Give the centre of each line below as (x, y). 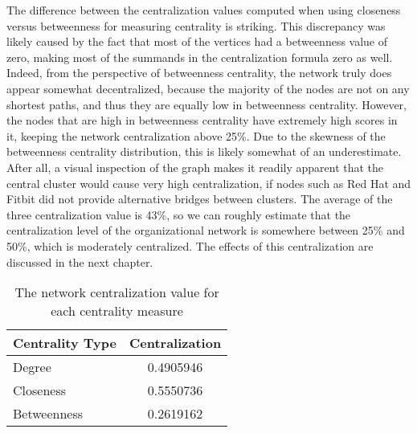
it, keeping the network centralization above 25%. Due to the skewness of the (196, 135)
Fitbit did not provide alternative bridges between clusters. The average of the (200, 199)
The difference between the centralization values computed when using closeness (204, 10)
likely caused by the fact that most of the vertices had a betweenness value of (197, 41)
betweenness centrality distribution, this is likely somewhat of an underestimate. (204, 151)
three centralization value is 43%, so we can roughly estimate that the (179, 214)
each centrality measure (117, 311)
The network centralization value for (117, 292)
